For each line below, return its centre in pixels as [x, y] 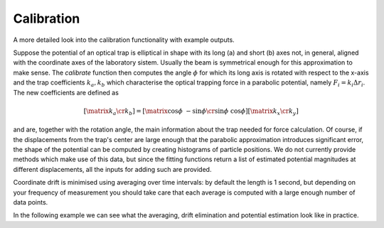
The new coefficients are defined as [66, 92]
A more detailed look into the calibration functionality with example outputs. [124, 40]
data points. [31, 202]
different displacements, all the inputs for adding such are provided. [112, 169]
